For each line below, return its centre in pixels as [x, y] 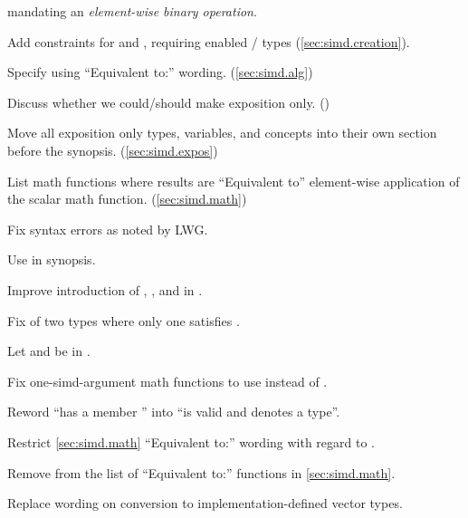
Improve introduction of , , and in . [105, 289]
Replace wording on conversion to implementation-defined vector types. [205, 503]
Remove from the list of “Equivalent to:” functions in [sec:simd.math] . [201, 472]
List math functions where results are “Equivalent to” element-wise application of [234, 181]
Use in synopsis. [52, 259]
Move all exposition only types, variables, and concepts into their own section [222, 133]
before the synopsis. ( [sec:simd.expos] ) [113, 150]
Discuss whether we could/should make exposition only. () [169, 102]
